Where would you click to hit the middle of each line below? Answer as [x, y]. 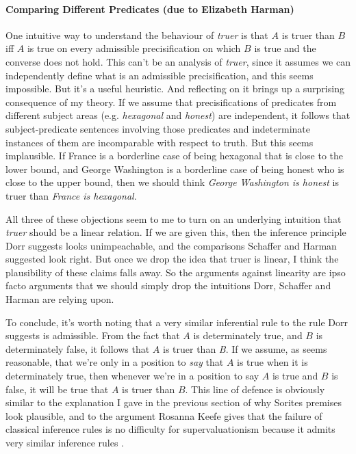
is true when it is [272, 362]
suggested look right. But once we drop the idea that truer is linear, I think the [172, 259]
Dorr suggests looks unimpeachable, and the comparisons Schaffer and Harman [171, 245]
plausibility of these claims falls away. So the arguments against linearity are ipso [176, 272]
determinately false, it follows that [78, 348]
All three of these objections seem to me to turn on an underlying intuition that [174, 218]
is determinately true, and [248, 335]
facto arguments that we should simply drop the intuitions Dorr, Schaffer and [168, 285]
